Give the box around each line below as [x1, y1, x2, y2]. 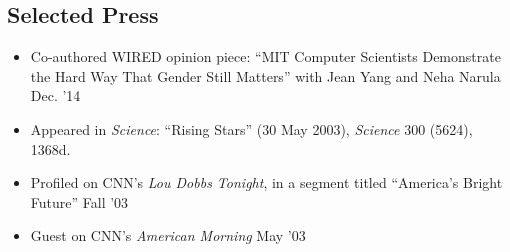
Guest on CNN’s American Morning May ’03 [30, 225, 306, 246]
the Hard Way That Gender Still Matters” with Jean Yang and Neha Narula [30, 65, 501, 86]
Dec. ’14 [30, 85, 81, 106]
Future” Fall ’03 [30, 191, 129, 212]
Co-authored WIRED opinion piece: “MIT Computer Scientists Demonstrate [30, 46, 501, 67]
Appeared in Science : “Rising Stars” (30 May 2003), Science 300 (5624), [30, 118, 473, 139]
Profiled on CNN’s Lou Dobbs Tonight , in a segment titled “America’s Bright [30, 172, 503, 193]
